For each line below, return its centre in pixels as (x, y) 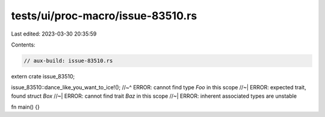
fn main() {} (26, 107)
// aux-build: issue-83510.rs (68, 61)
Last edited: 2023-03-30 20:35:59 (54, 34)
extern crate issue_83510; (43, 76)
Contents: (23, 45)
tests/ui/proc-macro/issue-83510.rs (104, 16)
